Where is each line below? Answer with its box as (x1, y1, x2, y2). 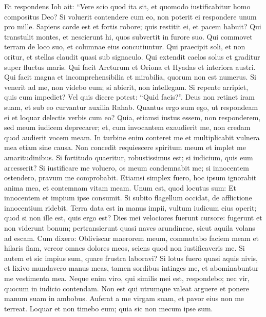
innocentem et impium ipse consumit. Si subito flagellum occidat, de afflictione (4, 192, 252, 203)
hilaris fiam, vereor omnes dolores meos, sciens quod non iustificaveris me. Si (4, 243, 245, 253)
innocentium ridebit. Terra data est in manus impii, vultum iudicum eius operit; (4, 202, 257, 213)
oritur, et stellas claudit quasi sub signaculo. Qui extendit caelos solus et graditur (4, 51, 260, 62)
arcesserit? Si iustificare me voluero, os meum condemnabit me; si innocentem (4, 162, 249, 173)
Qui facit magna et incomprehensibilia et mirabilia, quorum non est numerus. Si (4, 71, 256, 82)
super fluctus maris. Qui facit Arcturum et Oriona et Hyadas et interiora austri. (4, 61, 256, 72)
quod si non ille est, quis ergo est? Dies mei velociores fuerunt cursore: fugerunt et (4, 212, 262, 223)
